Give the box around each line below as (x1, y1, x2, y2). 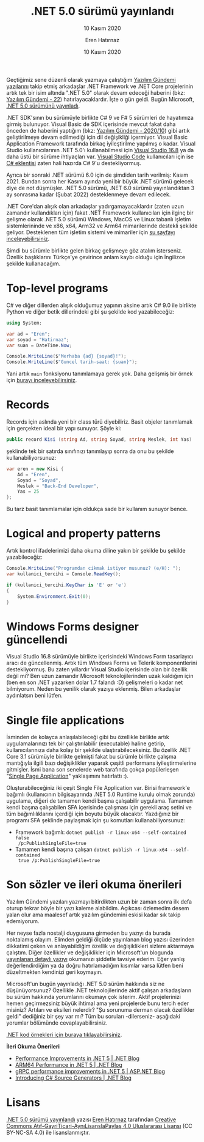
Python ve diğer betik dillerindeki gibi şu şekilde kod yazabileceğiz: (6, 308, 175, 315)
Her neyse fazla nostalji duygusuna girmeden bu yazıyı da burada (6, 929, 171, 937)
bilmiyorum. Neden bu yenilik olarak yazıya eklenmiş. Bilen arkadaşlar (6, 685, 181, 693)
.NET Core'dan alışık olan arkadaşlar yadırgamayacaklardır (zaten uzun (6, 202, 185, 210)
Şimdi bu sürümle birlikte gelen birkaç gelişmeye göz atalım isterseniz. (6, 246, 183, 254)
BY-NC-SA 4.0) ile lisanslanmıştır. (6, 1129, 90, 1136)
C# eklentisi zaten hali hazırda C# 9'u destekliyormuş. (6, 159, 142, 166)
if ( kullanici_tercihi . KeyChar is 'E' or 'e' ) (6, 582, 127, 588)
